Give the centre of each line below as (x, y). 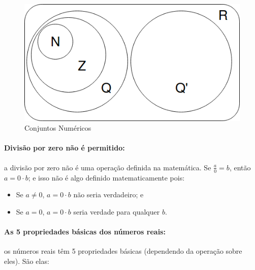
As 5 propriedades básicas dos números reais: (85, 231)
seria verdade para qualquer (117, 211)
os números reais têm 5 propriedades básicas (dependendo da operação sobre (123, 251)
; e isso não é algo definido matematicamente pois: (106, 177)
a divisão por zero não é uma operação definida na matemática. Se (108, 167)
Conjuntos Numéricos (58, 128)
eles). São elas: (27, 261)
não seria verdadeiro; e (108, 194)
